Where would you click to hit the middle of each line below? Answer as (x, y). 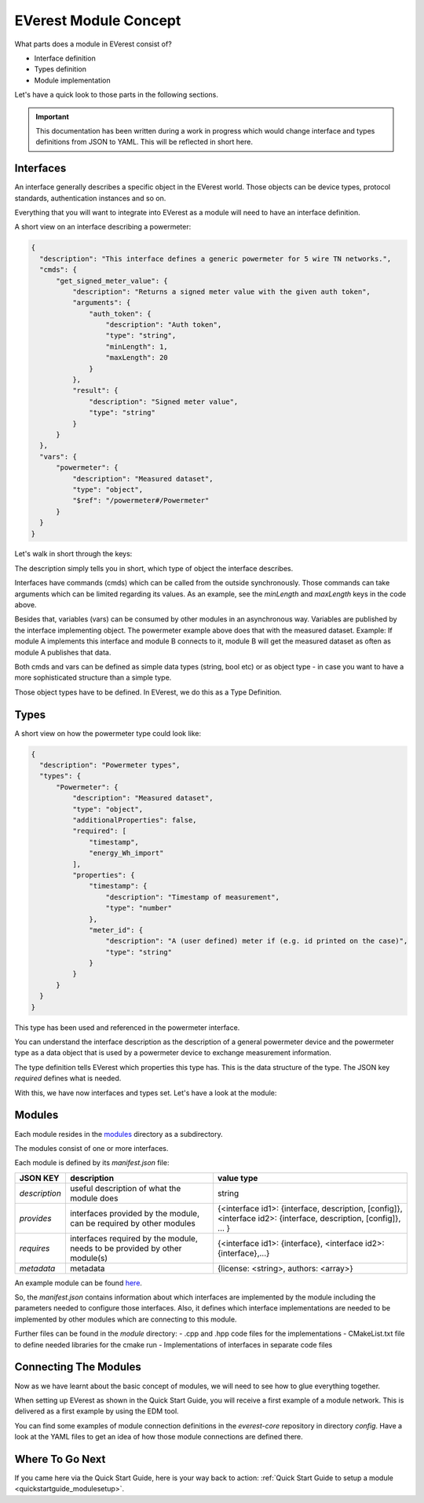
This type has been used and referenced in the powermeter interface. (127, 1027)
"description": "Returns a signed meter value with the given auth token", (221, 291)
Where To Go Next (60, 1459)
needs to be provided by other (126, 1248)
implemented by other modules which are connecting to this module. (126, 1319)
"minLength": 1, (137, 346)
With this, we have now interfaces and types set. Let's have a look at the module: (146, 1093)
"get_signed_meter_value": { (112, 280)
